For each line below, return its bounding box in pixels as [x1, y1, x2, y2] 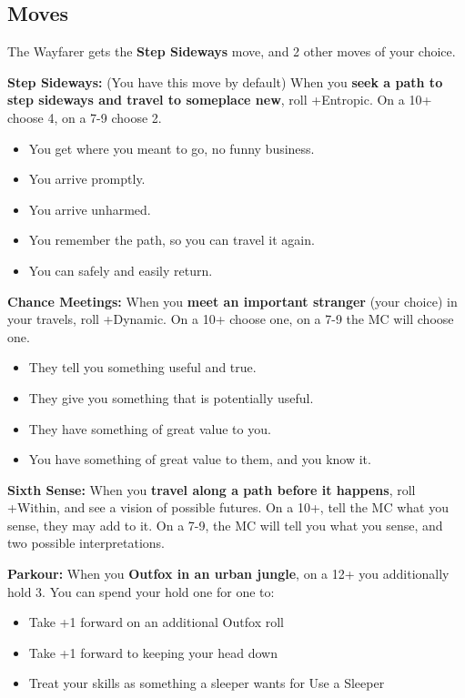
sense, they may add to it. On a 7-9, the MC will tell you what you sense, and [7, 515, 443, 534]
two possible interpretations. [7, 533, 165, 552]
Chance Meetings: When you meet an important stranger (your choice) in [7, 291, 458, 310]
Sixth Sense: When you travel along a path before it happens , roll [7, 480, 416, 499]
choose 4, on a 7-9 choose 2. [7, 107, 162, 126]
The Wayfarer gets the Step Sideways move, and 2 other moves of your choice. [7, 42, 456, 61]
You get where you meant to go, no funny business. [28, 138, 315, 157]
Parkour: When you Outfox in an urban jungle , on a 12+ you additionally [7, 564, 450, 583]
